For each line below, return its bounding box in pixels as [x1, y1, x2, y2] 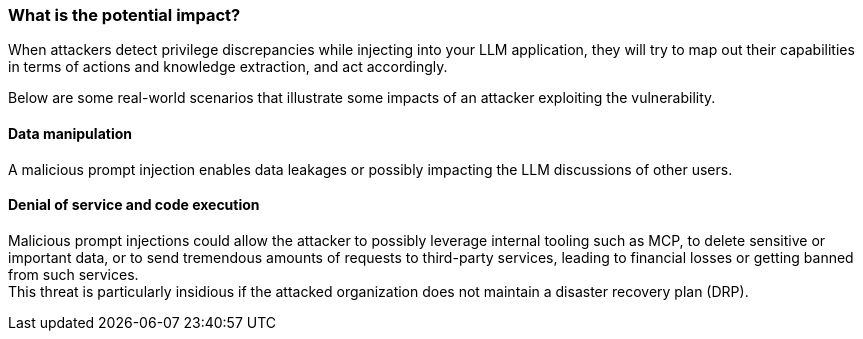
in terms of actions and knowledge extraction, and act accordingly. [8, 58, 448, 76]
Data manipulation [8, 124, 132, 142]
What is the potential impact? [8, 5, 241, 25]
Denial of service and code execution [8, 196, 260, 214]
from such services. [8, 265, 139, 283]
